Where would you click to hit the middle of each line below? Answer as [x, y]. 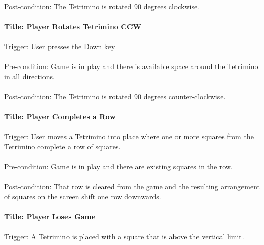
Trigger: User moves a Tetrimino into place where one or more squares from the [129, 136]
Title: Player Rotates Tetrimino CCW [73, 26]
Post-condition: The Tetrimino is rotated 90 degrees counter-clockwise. [115, 96]
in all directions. [29, 76]
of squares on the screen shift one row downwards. [83, 196]
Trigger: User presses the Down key [60, 46]
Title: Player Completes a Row [60, 116]
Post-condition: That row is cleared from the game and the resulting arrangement [132, 186]
